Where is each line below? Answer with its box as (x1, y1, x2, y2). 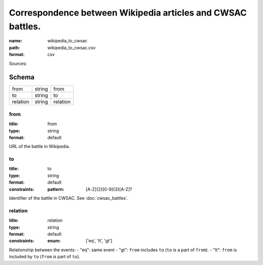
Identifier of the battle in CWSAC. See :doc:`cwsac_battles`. (9, 195, 129, 201)
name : (9, 38, 22, 44)
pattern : (47, 186, 64, 192)
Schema (9, 73, 35, 81)
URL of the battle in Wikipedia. (9, 144, 70, 150)
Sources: (9, 60, 27, 66)
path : (9, 44, 20, 51)
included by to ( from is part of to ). (9, 254, 80, 260)
